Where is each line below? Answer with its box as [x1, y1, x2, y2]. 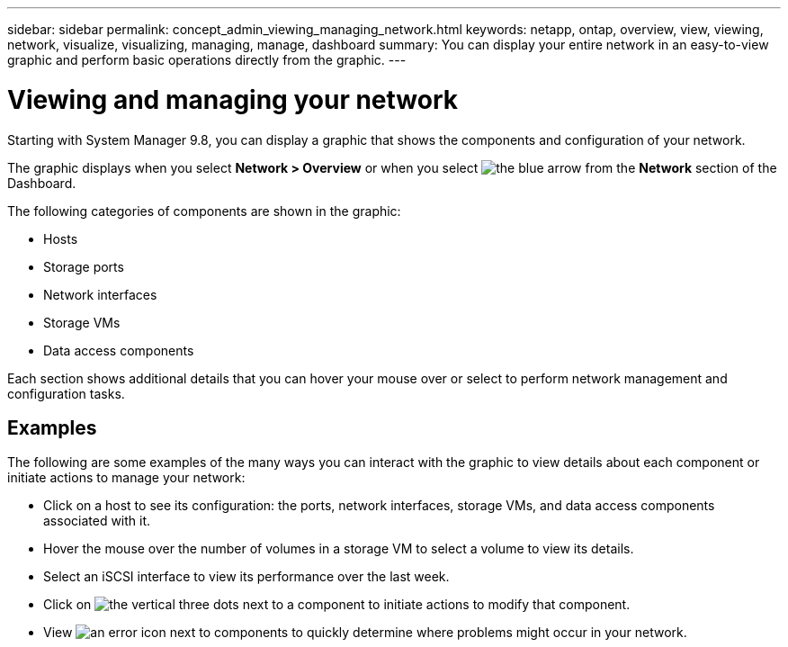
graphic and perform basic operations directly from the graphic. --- [7, 52, 407, 67]
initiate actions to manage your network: [7, 470, 246, 486]
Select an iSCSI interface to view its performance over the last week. [43, 569, 450, 585]
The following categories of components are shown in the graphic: [7, 202, 401, 219]
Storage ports [43, 258, 124, 274]
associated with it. [43, 513, 151, 529]
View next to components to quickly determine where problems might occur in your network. [43, 625, 687, 641]
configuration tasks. [7, 385, 125, 401]
